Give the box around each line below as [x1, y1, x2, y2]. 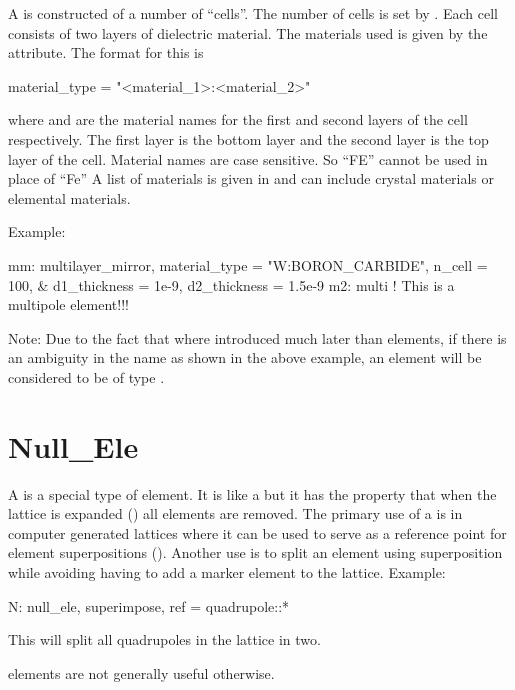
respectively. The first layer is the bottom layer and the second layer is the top [8, 128, 489, 149]
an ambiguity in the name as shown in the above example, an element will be [8, 347, 482, 368]
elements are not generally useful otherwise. [8, 662, 275, 683]
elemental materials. [8, 187, 131, 208]
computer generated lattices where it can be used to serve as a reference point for [8, 522, 507, 543]
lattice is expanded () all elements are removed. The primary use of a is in [8, 503, 463, 524]
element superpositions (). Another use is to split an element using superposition [8, 542, 503, 563]
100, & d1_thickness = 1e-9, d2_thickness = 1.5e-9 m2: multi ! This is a [8, 274, 455, 295]
